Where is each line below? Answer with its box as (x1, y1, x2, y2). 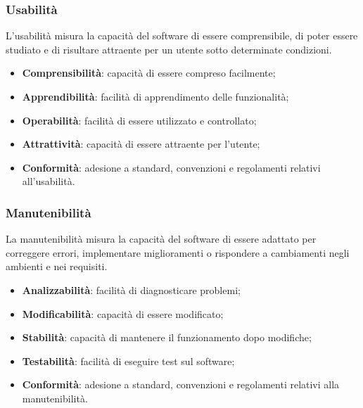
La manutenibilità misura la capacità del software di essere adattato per (6, 231, 317, 246)
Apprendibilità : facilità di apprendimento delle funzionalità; (22, 89, 289, 103)
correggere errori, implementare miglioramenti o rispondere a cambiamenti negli (6, 245, 350, 260)
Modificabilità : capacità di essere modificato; (22, 306, 224, 321)
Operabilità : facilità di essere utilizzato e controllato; (22, 113, 257, 127)
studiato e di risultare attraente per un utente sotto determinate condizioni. (6, 42, 332, 56)
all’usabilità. (22, 174, 75, 189)
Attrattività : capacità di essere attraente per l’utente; (22, 136, 260, 151)
